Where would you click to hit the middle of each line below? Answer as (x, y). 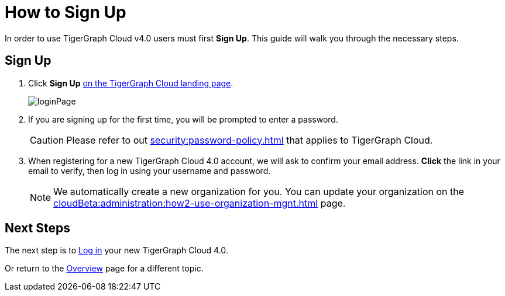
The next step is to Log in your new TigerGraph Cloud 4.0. (116, 250)
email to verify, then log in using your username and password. (150, 170)
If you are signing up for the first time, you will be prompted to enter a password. (183, 119)
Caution (47, 140)
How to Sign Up (66, 12)
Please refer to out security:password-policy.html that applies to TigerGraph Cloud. (250, 140)
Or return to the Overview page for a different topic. (104, 269)
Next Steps (37, 228)
